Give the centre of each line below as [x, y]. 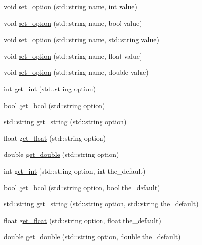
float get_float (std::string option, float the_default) [82, 220]
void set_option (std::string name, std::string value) [81, 39]
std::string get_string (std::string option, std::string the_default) [101, 204]
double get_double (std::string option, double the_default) [92, 236]
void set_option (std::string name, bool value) [73, 23]
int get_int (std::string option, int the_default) [75, 170]
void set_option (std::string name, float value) [73, 56]
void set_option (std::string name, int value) [71, 6]
